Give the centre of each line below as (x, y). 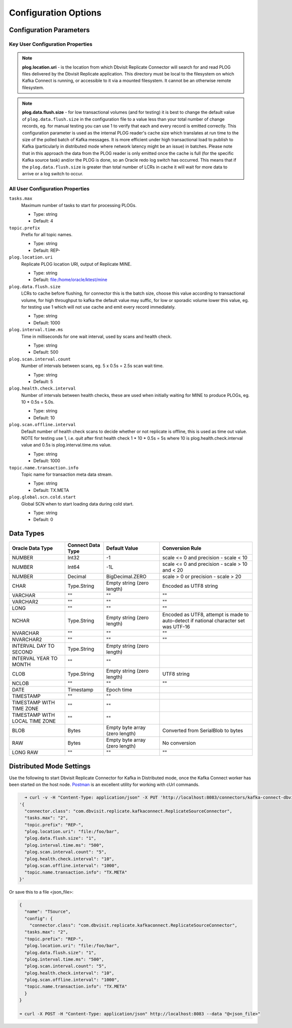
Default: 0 (43, 520)
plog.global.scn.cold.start (43, 497)
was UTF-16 (176, 627)
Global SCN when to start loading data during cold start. (77, 504)
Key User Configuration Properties (51, 44)
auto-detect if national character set (204, 621)
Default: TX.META (51, 490)
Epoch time (119, 690)
